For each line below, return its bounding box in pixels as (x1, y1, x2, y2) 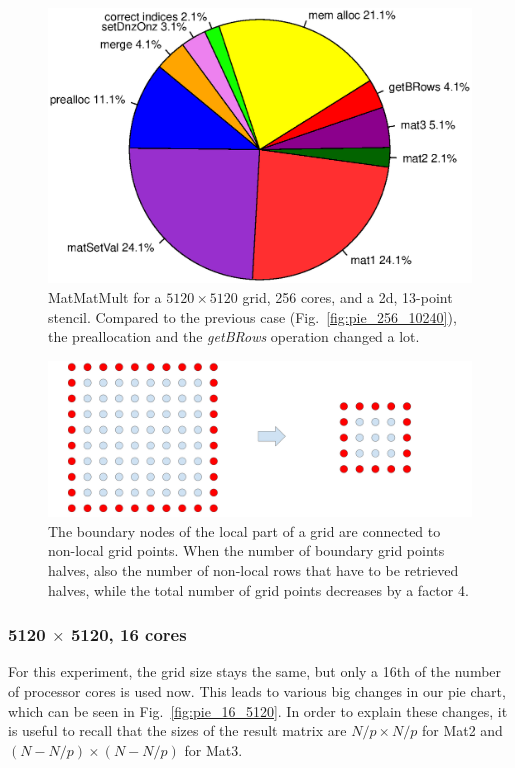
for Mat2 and (421, 720, 503, 741)
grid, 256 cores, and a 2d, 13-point (242, 286, 453, 307)
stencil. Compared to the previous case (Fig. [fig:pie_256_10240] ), (48, 306, 457, 327)
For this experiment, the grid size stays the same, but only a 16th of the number (8, 661, 502, 682)
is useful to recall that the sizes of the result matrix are (8, 720, 347, 741)
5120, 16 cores (70, 622, 187, 647)
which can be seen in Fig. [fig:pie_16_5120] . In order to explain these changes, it (8, 700, 508, 721)
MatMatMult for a (48, 286, 162, 307)
